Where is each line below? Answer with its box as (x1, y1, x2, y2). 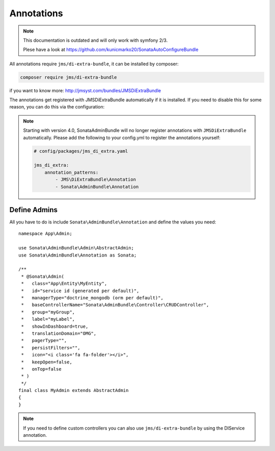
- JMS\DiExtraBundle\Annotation (55, 177, 136, 183)
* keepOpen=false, (21, 359, 72, 365)
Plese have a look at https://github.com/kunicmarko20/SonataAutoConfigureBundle (23, 46, 199, 53)
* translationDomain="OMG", (21, 330, 97, 336)
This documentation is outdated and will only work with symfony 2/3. (23, 37, 168, 43)
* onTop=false (21, 366, 62, 372)
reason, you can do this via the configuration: (9, 104, 105, 110)
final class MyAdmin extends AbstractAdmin (18, 387, 129, 393)
